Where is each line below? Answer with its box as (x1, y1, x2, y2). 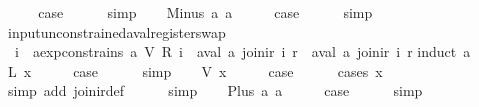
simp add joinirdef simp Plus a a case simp (7, 80, 423, 101)
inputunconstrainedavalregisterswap (7, 21, 226, 42)
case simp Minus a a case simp (38, 2, 373, 22)
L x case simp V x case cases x (7, 60, 383, 81)
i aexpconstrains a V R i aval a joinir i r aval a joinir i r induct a (14, 41, 471, 62)
